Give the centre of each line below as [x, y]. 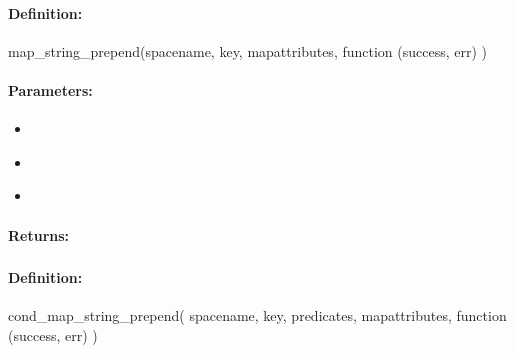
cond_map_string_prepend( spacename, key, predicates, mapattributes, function [257, 315]
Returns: [39, 234]
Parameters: [50, 89]
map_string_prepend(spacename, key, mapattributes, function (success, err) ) [248, 50]
